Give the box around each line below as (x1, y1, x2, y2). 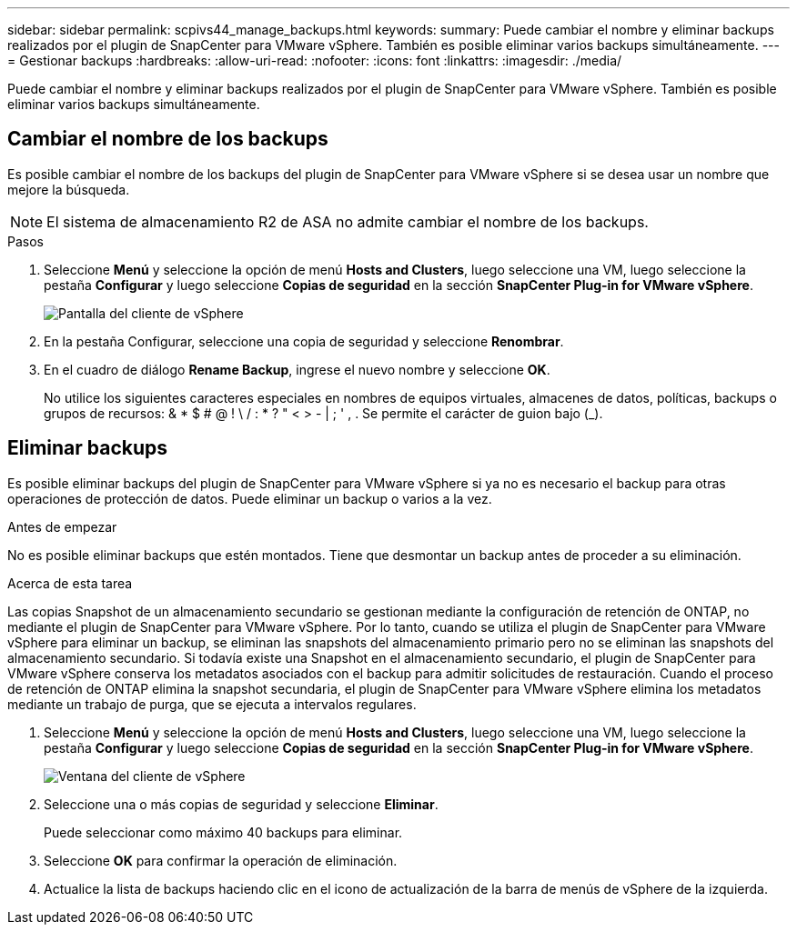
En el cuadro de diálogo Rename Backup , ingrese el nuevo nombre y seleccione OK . (44, 361, 550, 377)
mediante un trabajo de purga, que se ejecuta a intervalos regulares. (7, 696, 417, 712)
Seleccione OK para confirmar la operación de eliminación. (44, 852, 398, 868)
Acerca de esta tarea (7, 575, 133, 591)
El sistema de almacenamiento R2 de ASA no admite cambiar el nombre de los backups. (46, 212, 649, 231)
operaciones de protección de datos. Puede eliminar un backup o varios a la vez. (7, 490, 492, 506)
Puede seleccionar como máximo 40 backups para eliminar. (44, 824, 403, 840)
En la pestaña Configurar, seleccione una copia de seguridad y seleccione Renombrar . (44, 333, 564, 349)
